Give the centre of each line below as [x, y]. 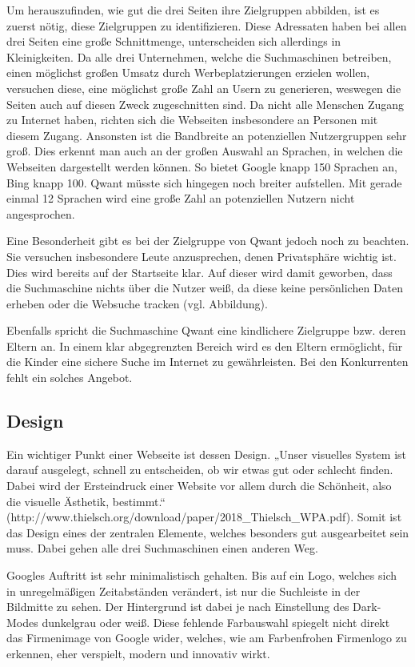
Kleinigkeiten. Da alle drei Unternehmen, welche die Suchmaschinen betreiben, [199, 56]
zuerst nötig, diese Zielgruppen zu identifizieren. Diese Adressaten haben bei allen [207, 25]
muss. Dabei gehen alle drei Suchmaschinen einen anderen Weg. [162, 548]
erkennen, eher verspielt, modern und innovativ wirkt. [138, 653]
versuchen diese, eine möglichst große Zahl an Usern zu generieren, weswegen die [204, 88]
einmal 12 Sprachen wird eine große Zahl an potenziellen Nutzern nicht [181, 198]
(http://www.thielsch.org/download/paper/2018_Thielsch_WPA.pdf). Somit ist [204, 517]
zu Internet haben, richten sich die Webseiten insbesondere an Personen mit [192, 120]
